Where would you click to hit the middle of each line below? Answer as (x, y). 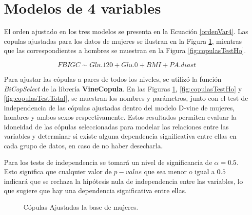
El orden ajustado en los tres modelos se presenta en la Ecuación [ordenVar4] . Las (126, 31)
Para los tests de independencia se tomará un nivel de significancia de (108, 162)
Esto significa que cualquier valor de (58, 171)
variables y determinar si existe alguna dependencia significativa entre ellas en (120, 136)
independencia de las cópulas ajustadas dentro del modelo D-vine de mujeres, (119, 107)
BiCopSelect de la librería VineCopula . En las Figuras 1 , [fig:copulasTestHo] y (123, 88)
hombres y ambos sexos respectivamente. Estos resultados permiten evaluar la (120, 117)
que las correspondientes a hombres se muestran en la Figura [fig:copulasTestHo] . (125, 50)
